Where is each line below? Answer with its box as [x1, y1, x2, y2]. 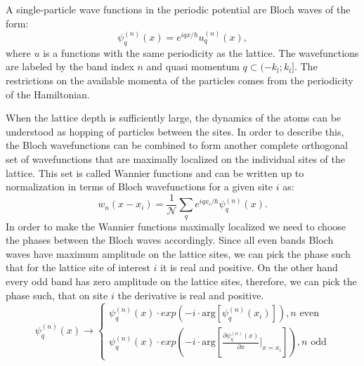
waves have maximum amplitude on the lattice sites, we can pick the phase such [6, 246, 351, 261]
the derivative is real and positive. [117, 287, 264, 302]
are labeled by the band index [6, 59, 134, 74]
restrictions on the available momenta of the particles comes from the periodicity [6, 72, 353, 87]
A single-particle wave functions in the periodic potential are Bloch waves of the [6, 2, 351, 16]
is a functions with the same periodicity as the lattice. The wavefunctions [43, 45, 359, 60]
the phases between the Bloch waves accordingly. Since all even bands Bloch [6, 233, 334, 247]
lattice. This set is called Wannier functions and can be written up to [6, 165, 304, 180]
